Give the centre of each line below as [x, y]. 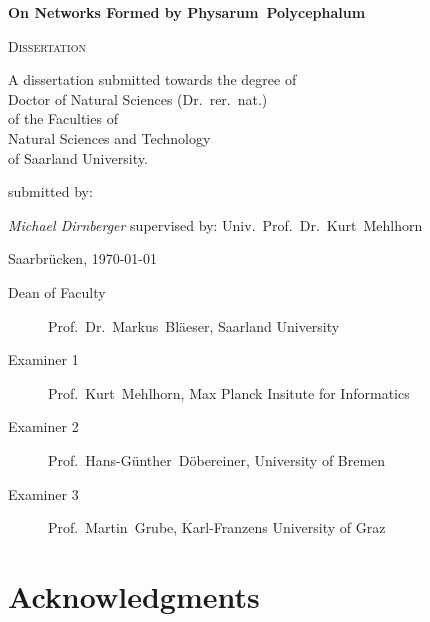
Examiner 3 [43, 493]
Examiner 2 [43, 426]
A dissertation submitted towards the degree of [152, 79]
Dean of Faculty [57, 291]
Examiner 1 [43, 359]
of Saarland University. [78, 157]
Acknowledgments [134, 595]
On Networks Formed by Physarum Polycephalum [187, 12]
